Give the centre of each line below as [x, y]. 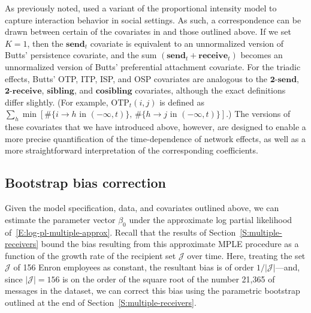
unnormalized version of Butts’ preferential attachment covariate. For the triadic [153, 66]
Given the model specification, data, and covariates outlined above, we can [142, 208]
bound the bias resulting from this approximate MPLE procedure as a [170, 244]
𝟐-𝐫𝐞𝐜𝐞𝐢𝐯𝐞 [23, 91]
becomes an [262, 55]
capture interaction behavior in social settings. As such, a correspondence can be [153, 19]
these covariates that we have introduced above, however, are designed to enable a [155, 127]
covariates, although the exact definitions [210, 90]
